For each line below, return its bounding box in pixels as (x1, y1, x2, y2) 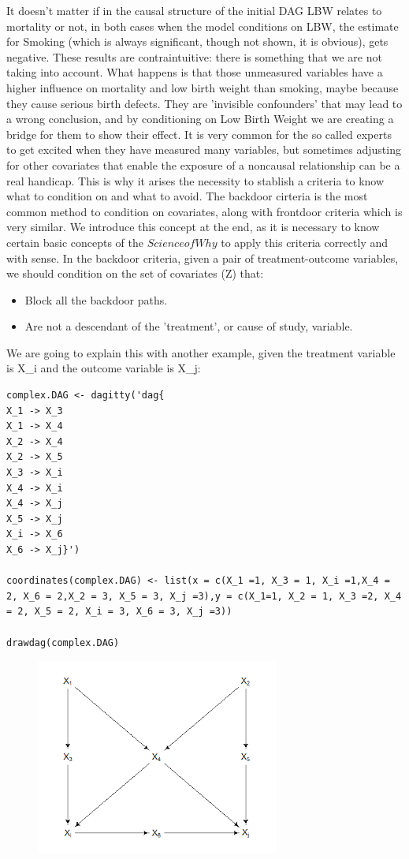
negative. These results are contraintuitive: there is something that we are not (6, 48, 382, 65)
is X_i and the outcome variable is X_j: (6, 360, 201, 376)
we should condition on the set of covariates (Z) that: (6, 265, 264, 282)
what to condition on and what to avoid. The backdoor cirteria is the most (6, 188, 368, 204)
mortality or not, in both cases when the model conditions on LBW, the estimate (6, 17, 399, 34)
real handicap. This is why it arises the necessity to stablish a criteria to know (6, 172, 385, 189)
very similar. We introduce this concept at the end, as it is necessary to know (6, 218, 380, 235)
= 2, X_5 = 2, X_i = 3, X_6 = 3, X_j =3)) (6, 606, 232, 618)
